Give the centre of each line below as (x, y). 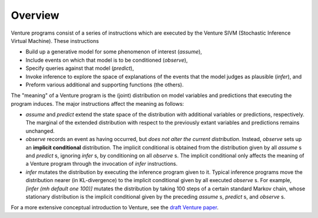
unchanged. (40, 131)
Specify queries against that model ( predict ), (80, 68)
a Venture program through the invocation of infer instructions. (102, 164)
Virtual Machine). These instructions (55, 41)
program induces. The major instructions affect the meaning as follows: (97, 103)
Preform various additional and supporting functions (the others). (105, 85)
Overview (35, 15)
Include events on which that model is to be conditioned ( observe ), (107, 60)
